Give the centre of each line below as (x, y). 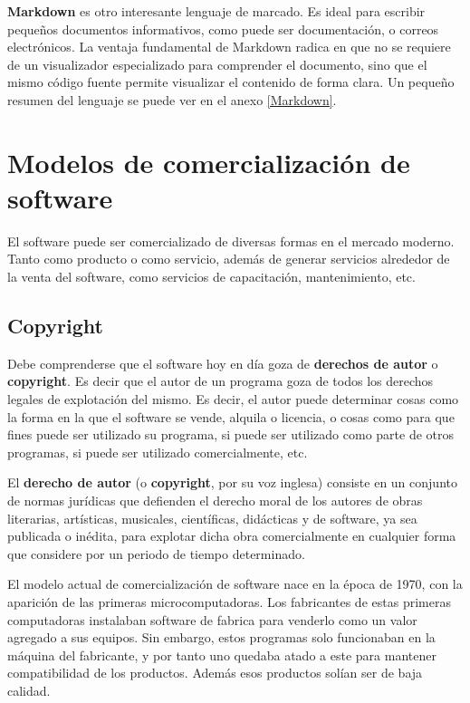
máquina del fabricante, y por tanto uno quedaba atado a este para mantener (222, 655)
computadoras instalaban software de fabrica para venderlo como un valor (212, 619)
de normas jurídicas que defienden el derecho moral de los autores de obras (215, 501)
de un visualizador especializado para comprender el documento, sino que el (217, 64)
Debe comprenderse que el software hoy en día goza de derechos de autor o (223, 363)
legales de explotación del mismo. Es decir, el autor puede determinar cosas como (233, 399)
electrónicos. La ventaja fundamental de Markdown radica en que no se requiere (229, 47)
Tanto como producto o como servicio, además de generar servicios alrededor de (229, 259)
